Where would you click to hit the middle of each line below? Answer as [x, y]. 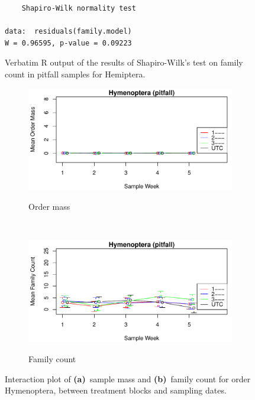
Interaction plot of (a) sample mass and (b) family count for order [128, 378]
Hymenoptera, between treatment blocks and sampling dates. [116, 390]
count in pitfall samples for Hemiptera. [75, 74]
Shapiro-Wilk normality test [79, 8]
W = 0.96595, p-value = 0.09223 [68, 43]
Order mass [49, 206]
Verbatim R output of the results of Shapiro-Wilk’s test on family [124, 62]
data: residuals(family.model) [68, 32]
